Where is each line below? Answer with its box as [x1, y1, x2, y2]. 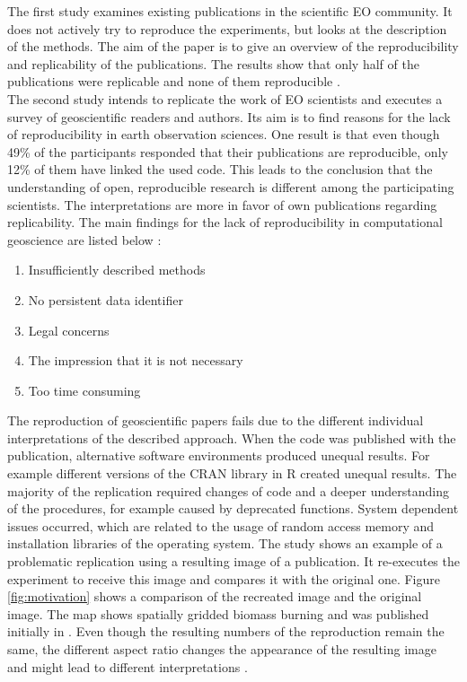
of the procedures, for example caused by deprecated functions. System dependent [7, 499, 459, 518]
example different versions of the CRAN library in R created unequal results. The [7, 464, 457, 483]
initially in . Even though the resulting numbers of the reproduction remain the [7, 622, 445, 641]
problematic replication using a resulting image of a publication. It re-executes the [7, 552, 460, 571]
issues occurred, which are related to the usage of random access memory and [7, 516, 435, 535]
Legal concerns [28, 320, 110, 339]
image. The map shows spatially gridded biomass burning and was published [7, 604, 429, 623]
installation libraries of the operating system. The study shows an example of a [7, 534, 443, 553]
